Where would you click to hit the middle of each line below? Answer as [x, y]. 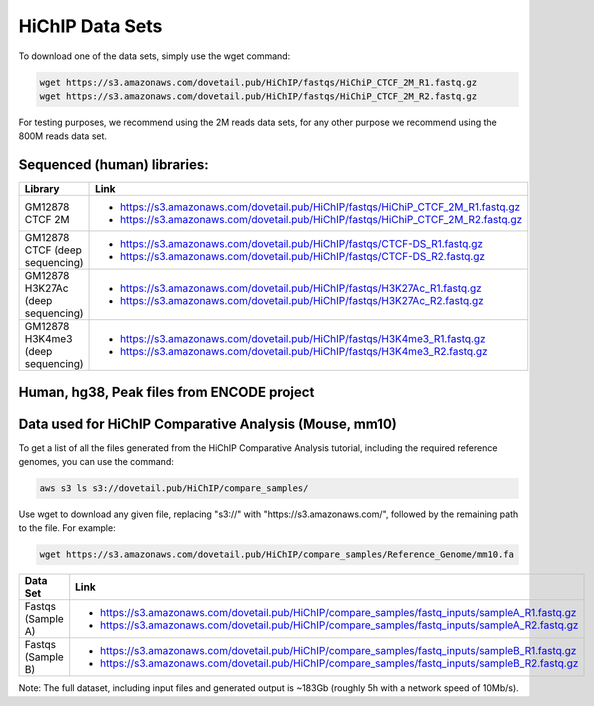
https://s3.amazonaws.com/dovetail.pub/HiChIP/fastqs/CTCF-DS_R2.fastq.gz [302, 257]
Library [42, 189]
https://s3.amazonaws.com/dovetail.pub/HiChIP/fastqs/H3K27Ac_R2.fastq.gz [302, 301]
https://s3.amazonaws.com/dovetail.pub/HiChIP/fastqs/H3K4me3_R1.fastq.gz [303, 339]
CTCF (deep [53, 250]
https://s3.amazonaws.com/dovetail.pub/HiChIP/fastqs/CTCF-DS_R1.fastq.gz [302, 244]
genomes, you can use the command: [96, 462]
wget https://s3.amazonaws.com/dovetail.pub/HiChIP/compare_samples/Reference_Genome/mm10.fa [277, 554]
